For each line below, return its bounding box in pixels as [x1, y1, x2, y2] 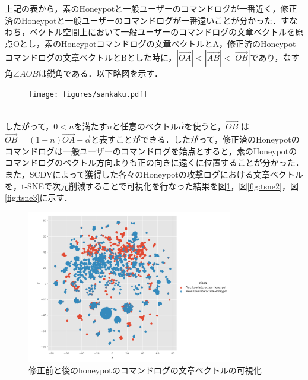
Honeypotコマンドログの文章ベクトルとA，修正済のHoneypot [61, 37, 296, 49]
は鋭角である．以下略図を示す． [38, 67, 163, 80]
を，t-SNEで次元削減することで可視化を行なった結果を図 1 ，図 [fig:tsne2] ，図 [5, 179, 299, 192]
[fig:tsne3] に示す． [5, 191, 72, 204]
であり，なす [250, 51, 300, 64]
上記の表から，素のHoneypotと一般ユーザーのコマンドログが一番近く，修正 [5, 2, 297, 14]
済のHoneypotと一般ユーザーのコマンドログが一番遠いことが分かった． [5, 14, 281, 26]
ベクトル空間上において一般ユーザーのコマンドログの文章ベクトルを [29, 26, 296, 38]
